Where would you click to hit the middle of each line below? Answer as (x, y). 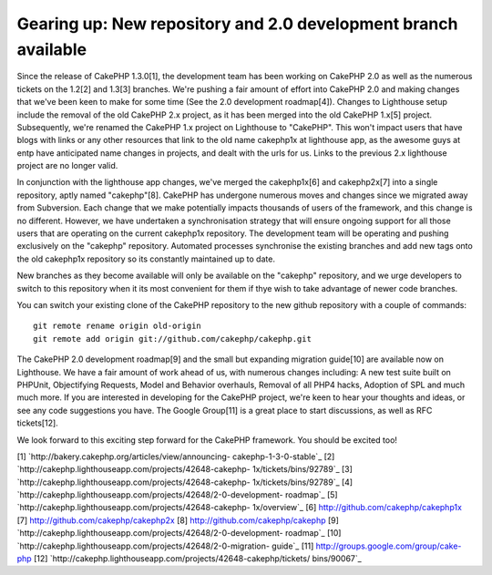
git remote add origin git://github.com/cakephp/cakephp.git (172, 339)
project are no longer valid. (67, 166)
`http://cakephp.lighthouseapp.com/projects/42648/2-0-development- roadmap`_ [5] (177, 495)
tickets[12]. (37, 423)
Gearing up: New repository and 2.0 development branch (237, 24)
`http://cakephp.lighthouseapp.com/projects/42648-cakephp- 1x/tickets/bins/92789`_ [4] (185, 482)
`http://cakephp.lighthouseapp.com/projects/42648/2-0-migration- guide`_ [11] (165, 546)
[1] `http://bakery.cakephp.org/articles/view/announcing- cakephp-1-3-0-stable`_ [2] (176, 457)
